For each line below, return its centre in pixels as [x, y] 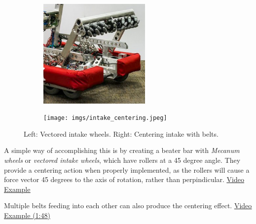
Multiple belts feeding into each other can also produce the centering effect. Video [128, 205]
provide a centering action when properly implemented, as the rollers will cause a [127, 169]
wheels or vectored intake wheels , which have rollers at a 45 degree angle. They [122, 160]
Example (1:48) [27, 215]
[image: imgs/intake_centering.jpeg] [105, 118]
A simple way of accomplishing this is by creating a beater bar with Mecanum [122, 150]
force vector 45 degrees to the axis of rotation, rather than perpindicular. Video [124, 179]
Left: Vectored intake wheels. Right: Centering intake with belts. [121, 133]
